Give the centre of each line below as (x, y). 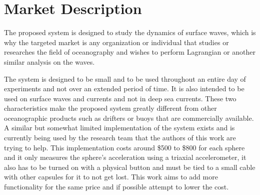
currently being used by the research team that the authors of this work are (120, 138)
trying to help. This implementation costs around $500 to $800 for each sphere (124, 147)
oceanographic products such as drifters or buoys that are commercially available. (129, 118)
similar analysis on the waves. (49, 61)
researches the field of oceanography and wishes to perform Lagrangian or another (130, 52)
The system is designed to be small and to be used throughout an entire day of (125, 78)
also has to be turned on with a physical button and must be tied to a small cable (130, 167)
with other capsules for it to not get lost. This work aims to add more (111, 177)
